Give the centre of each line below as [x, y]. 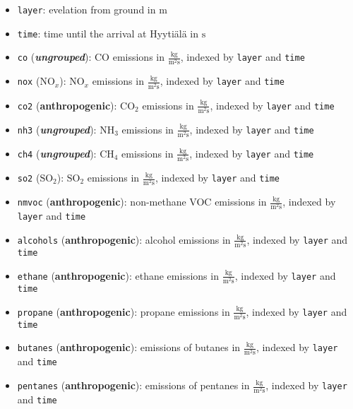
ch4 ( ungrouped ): [57, 153]
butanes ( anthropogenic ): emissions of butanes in [129, 347]
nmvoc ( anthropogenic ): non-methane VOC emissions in [142, 202]
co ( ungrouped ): [54, 57]
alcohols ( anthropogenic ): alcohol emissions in [124, 239]
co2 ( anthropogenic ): [67, 105]
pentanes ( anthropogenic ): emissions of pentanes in [133, 385]
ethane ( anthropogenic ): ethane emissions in [118, 275]
